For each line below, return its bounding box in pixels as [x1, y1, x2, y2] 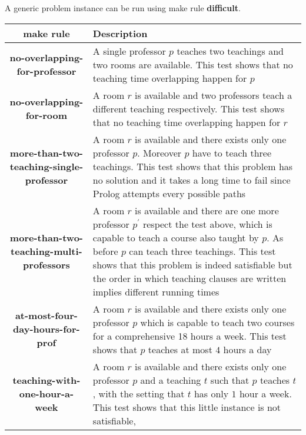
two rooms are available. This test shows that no [92, 57, 293, 71]
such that [210, 373, 250, 387]
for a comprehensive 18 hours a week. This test [92, 328, 287, 343]
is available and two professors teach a [135, 88, 292, 102]
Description [92, 26, 148, 40]
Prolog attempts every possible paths [92, 186, 246, 200]
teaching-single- [9, 159, 84, 173]
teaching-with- [12, 373, 81, 387]
